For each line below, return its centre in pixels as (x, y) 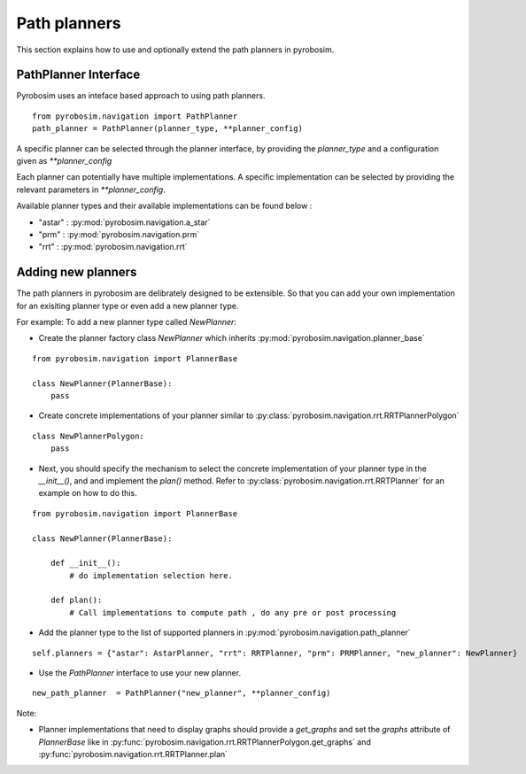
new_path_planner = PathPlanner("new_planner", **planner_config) (182, 693)
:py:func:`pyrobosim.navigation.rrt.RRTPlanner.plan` (133, 754)
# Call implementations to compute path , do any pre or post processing (233, 612)
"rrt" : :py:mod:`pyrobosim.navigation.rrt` (113, 247)
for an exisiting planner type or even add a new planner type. (128, 306)
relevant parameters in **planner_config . (91, 190)
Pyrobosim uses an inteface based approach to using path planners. (141, 96)
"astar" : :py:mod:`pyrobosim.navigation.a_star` (124, 222)
